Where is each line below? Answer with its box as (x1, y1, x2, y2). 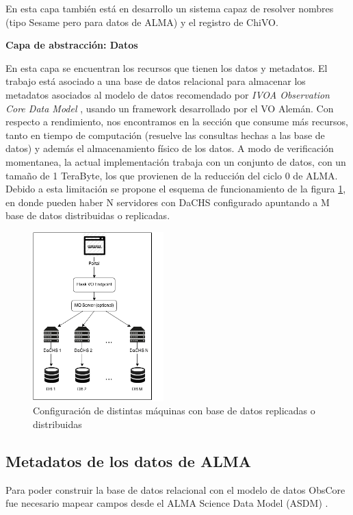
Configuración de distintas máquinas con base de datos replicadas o (33, 403, 315, 418)
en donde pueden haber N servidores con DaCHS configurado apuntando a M (5, 194, 330, 209)
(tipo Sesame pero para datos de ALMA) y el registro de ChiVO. (5, 14, 278, 29)
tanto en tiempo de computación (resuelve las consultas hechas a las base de (5, 127, 325, 142)
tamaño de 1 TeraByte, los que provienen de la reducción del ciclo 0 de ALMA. (5, 168, 338, 182)
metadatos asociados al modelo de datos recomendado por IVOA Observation (5, 87, 330, 101)
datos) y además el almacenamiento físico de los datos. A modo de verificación (5, 141, 334, 155)
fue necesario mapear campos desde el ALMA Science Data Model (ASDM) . (5, 496, 328, 510)
